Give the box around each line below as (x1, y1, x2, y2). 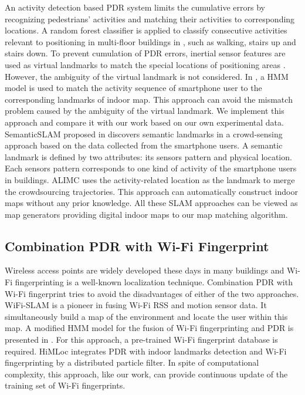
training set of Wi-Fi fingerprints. (5, 379, 126, 391)
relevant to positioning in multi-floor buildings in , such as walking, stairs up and (5, 35, 296, 48)
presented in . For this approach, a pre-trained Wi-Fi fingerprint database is (5, 333, 278, 346)
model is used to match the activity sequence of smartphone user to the (5, 82, 262, 94)
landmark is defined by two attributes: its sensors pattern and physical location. (5, 150, 292, 163)
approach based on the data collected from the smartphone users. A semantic (5, 139, 283, 151)
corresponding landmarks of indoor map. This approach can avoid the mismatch (5, 93, 293, 105)
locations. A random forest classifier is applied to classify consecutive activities (5, 24, 287, 36)
